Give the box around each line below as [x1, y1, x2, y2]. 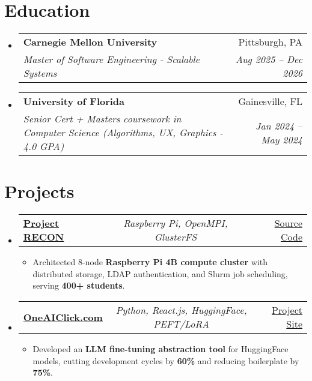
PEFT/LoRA [153, 317, 210, 331]
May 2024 [261, 132, 302, 146]
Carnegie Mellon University [23, 35, 158, 49]
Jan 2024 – [255, 118, 302, 133]
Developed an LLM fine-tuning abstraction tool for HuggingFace [32, 343, 289, 355]
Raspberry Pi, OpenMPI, [123, 216, 228, 230]
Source [274, 216, 302, 230]
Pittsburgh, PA [238, 35, 302, 49]
